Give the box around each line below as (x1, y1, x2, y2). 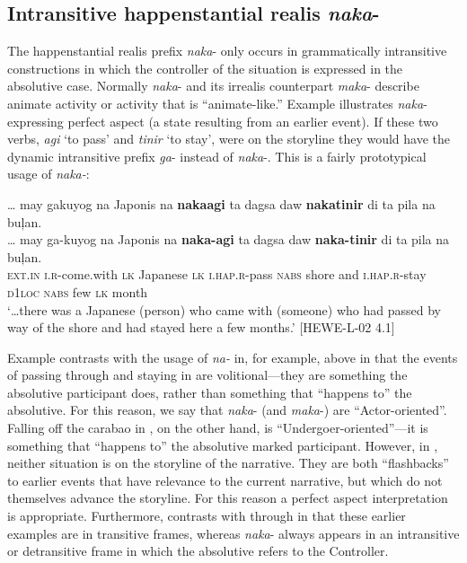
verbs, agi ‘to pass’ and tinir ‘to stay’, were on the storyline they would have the (7, 129, 451, 148)
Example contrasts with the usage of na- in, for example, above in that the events (7, 347, 458, 366)
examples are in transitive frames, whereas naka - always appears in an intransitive (7, 523, 460, 542)
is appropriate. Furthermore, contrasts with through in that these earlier (7, 506, 406, 525)
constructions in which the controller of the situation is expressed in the (7, 58, 403, 77)
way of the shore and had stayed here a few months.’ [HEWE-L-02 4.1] (7, 318, 395, 337)
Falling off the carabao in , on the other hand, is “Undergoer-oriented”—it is (7, 418, 428, 437)
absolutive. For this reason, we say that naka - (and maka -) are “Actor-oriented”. (7, 400, 447, 419)
